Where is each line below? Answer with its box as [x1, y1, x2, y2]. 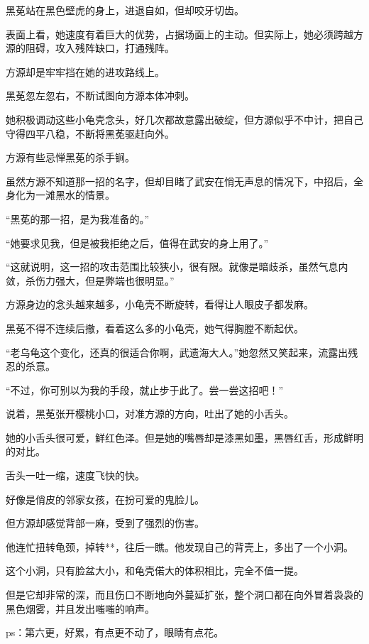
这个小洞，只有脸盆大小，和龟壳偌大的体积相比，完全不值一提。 [6, 563, 304, 578]
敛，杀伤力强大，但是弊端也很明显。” [6, 273, 175, 288]
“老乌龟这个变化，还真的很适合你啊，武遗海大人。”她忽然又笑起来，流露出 [6, 344, 348, 359]
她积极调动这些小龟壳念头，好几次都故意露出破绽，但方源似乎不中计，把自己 [6, 111, 363, 126]
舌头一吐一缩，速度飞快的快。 [6, 468, 145, 483]
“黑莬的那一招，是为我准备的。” [6, 211, 150, 226]
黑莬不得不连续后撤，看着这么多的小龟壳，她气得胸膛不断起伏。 [6, 320, 304, 335]
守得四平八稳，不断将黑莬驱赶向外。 [6, 126, 175, 141]
